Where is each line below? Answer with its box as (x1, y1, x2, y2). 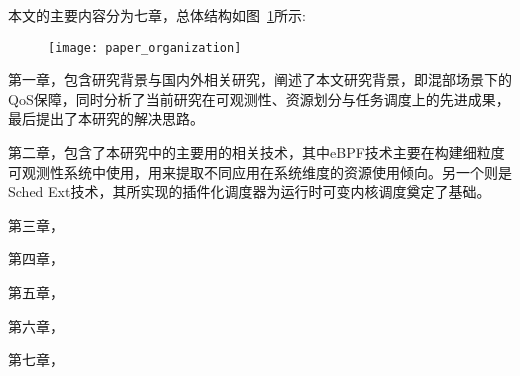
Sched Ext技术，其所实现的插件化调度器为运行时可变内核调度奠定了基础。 (8, 181, 491, 202)
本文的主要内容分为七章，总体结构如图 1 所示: (8, 5, 306, 25)
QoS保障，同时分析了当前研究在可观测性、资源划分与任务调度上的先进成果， (8, 88, 510, 109)
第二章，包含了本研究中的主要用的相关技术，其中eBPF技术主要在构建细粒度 (8, 142, 505, 163)
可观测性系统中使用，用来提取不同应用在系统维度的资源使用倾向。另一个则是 (8, 161, 512, 182)
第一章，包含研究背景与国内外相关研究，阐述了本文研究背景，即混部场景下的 (8, 69, 512, 90)
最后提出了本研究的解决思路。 (8, 108, 204, 129)
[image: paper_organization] (48, 40, 242, 55)
